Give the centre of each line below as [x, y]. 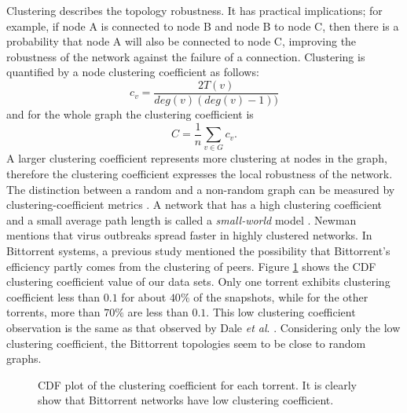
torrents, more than [53, 312]
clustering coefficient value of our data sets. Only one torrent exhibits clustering [198, 281]
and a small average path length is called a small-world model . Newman [181, 219]
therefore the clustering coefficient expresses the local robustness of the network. [200, 174]
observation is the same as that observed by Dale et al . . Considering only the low [203, 327]
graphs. [24, 358]
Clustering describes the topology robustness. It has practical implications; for [194, 10]
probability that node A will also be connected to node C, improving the [181, 41]
